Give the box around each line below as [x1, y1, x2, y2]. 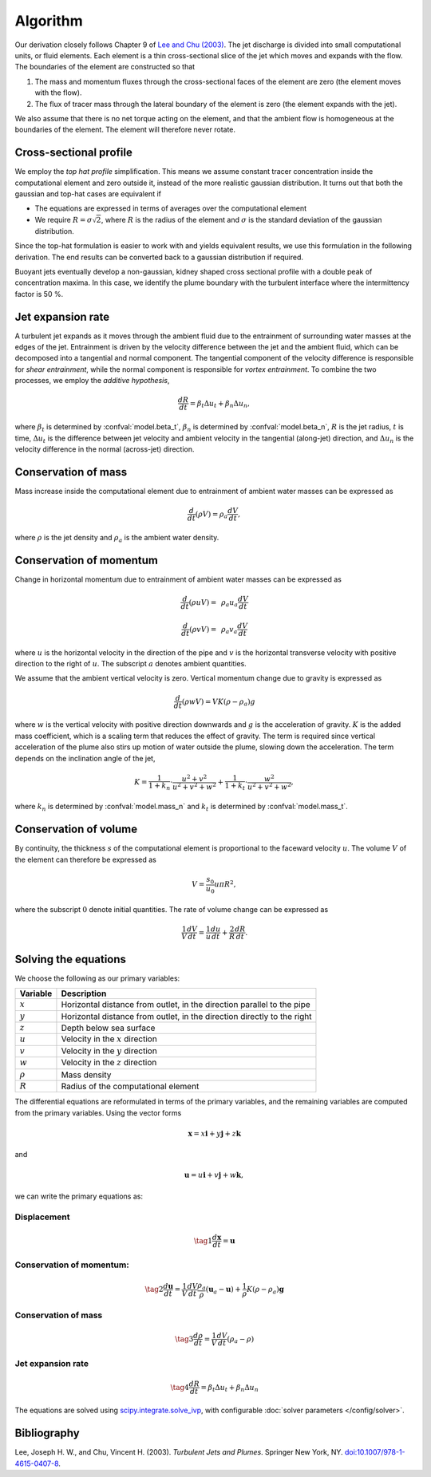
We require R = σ [34, 215, 93, 224]
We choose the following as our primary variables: [14, 973, 180, 983]
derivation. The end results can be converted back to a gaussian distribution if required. [14, 252, 303, 262]
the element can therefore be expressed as [14, 855, 157, 864]
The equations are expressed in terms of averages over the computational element [34, 203, 307, 213]
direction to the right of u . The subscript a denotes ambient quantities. [14, 659, 247, 668]
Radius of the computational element [61, 1081, 200, 1092]
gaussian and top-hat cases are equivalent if [14, 188, 161, 199]
